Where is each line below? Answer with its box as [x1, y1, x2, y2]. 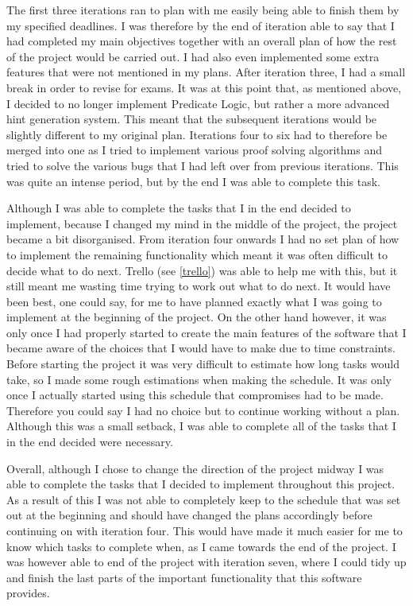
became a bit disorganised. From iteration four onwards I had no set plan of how [6, 231, 399, 247]
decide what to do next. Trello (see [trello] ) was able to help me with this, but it [6, 262, 398, 278]
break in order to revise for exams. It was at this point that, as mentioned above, [6, 79, 402, 95]
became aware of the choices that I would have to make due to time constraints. [6, 340, 396, 356]
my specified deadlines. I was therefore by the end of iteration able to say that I [6, 17, 395, 33]
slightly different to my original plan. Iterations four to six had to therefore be [6, 126, 388, 142]
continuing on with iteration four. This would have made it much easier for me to [6, 522, 403, 538]
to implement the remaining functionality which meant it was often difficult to [6, 246, 388, 262]
